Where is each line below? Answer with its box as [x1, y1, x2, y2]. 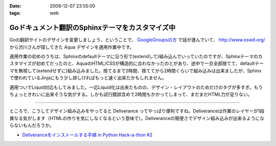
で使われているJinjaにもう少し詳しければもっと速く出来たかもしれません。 [9, 75, 167, 81]
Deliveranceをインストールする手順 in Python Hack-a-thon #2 [22, 132, 153, 138]
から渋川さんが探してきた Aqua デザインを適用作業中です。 [9, 44, 135, 50]
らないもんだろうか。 [9, 123, 54, 129]
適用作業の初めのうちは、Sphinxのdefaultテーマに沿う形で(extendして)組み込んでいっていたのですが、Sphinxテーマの [9, 54, 258, 60]
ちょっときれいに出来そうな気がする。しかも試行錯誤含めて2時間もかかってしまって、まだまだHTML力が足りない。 [9, 91, 252, 98]
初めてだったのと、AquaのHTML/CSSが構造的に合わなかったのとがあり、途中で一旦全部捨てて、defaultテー [36, 60, 264, 66]
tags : [9, 10, 21, 16]
